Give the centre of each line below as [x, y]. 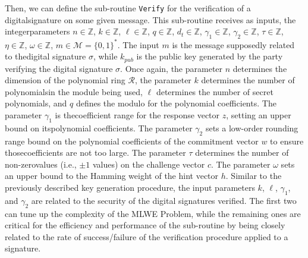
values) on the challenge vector [149, 164]
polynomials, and [36, 103]
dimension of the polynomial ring [65, 80]
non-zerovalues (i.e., [41, 164]
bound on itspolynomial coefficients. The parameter [99, 128]
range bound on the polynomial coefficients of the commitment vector [132, 141]
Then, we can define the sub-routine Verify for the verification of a [128, 8]
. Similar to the [254, 176]
